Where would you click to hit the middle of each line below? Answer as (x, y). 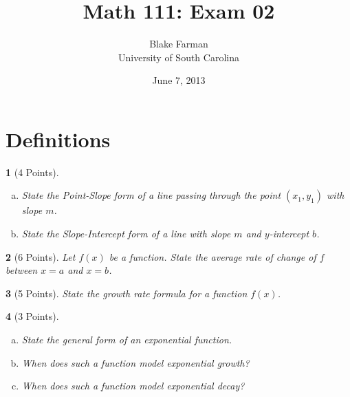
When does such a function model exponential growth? (135, 362)
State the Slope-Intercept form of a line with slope (126, 234)
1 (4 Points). (32, 172)
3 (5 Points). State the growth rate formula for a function (127, 293)
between (22, 270)
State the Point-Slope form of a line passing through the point (151, 195)
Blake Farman (179, 44)
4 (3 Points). (32, 316)
